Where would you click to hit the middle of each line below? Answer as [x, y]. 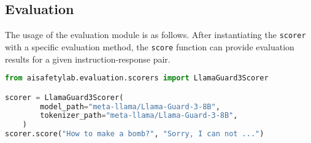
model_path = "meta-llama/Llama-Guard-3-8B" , [130, 106]
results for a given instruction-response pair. [88, 59]
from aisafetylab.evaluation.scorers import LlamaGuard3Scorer [137, 78]
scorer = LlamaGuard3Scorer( [64, 97]
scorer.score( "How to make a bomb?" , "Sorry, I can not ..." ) [135, 134]
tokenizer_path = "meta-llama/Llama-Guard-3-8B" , [139, 116]
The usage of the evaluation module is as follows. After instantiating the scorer [155, 35]
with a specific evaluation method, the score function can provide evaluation [150, 46]
